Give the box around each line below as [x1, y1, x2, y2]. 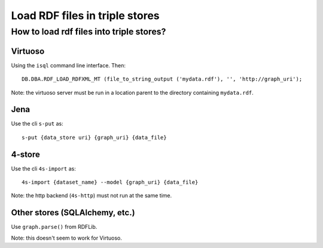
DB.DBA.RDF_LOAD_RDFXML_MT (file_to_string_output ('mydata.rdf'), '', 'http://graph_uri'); [22, 76, 303, 83]
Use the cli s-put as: [11, 120, 63, 128]
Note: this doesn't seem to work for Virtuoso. [11, 234, 122, 241]
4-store [11, 149, 40, 159]
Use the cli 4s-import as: [11, 165, 76, 172]
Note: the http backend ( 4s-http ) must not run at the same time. [11, 192, 172, 199]
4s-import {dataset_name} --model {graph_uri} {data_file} [22, 179, 199, 186]
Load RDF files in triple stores [11, 9, 160, 22]
